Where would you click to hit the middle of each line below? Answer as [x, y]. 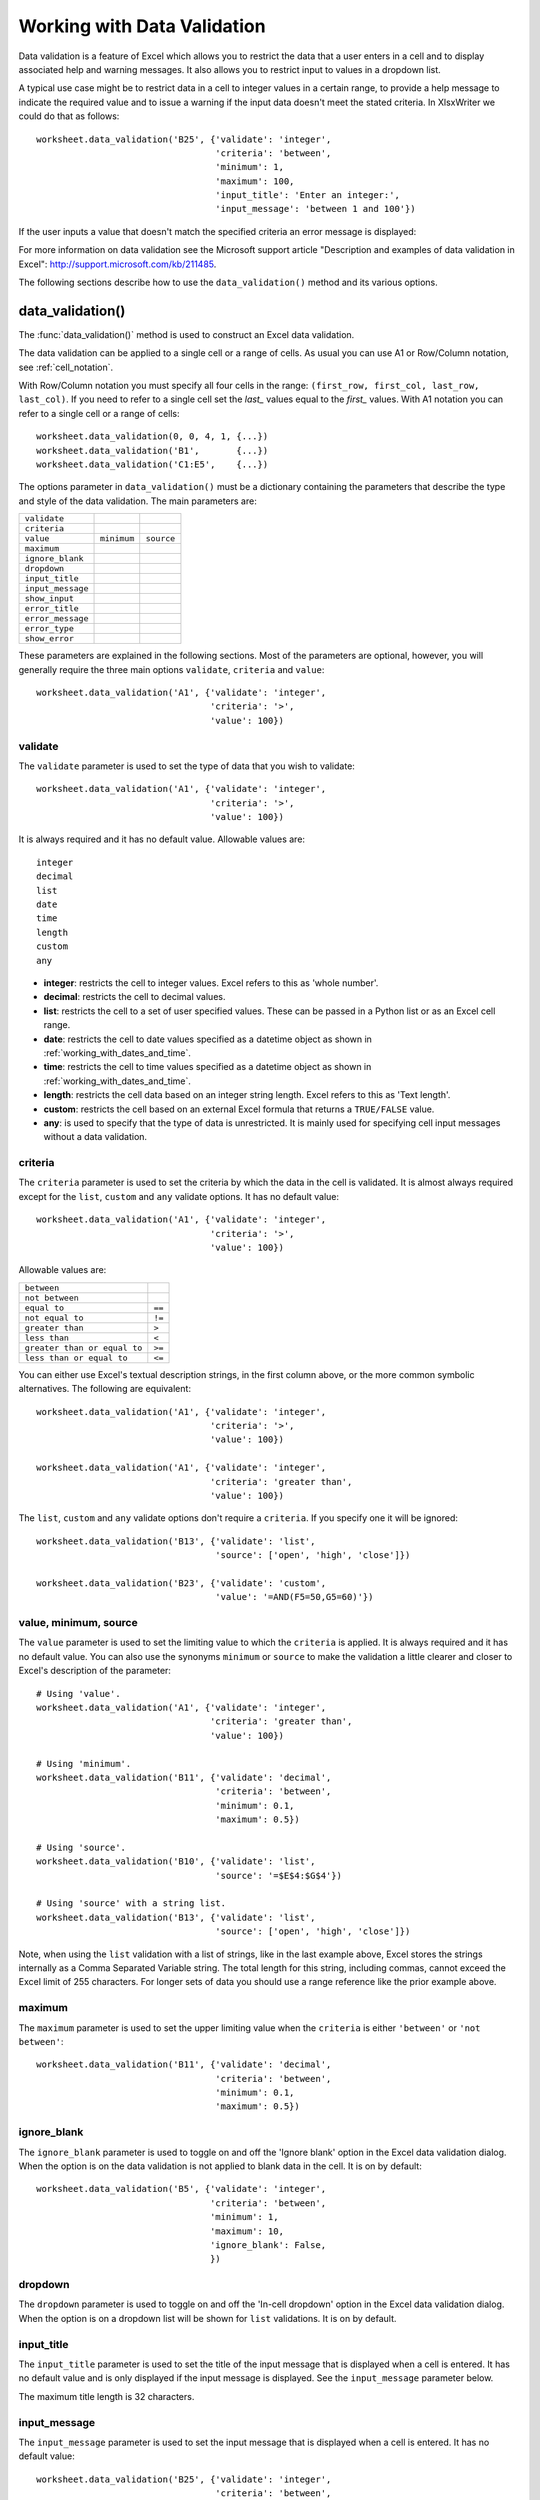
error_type [49, 628]
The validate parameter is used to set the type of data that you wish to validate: [186, 766]
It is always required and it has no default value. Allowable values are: [161, 839]
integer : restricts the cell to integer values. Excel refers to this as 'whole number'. [211, 983]
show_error [49, 638]
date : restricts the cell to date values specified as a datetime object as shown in [207, 1039]
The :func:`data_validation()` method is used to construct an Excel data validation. [186, 334]
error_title [51, 608]
